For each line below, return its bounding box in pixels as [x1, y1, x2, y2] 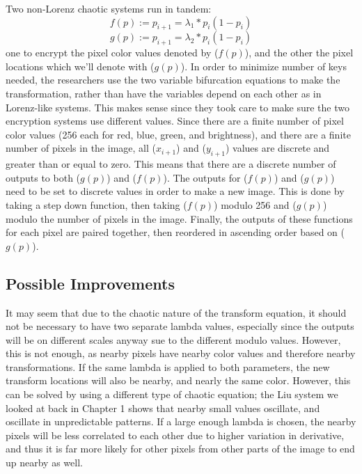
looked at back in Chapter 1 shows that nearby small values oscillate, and [6, 400, 320, 415]
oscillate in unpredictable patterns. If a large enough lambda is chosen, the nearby [6, 414, 356, 429]
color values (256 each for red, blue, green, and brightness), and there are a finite [6, 127, 351, 141]
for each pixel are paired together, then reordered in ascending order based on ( [6, 225, 345, 239]
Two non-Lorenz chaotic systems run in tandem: [6, 1, 212, 15]
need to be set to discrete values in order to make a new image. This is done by [6, 184, 345, 198]
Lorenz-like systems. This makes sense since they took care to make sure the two [6, 100, 349, 114]
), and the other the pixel [244, 45, 354, 60]
